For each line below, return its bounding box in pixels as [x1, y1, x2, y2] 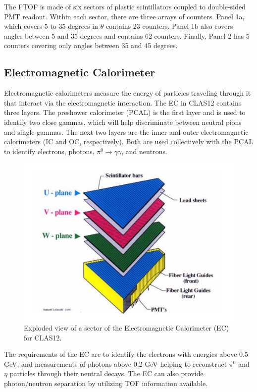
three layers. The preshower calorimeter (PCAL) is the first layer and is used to [4, 107, 246, 117]
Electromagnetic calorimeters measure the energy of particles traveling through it [4, 88, 251, 98]
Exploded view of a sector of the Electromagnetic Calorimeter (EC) [24, 322, 229, 333]
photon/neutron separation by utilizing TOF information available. [4, 378, 208, 388]
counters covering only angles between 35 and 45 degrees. [4, 40, 178, 51]
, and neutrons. [121, 146, 167, 156]
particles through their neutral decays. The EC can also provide [9, 368, 204, 379]
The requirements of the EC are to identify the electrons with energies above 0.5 [4, 349, 248, 359]
